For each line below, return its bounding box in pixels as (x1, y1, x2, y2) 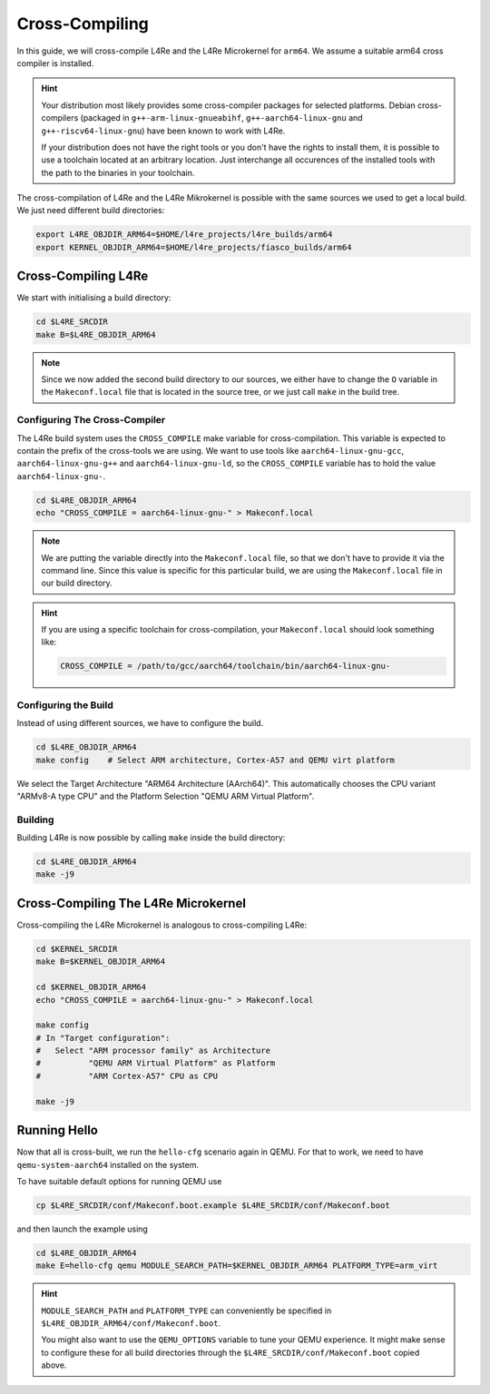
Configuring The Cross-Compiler (16, 414, 166, 427)
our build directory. (41, 577, 113, 589)
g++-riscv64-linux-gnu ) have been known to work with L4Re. (41, 125, 286, 136)
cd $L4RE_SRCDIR (35, 317, 109, 327)
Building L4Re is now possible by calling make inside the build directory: (16, 832, 286, 843)
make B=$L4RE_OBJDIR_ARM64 (35, 329, 156, 339)
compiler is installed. (16, 57, 94, 68)
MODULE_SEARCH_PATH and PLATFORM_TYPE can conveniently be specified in (41, 1305, 332, 1316)
